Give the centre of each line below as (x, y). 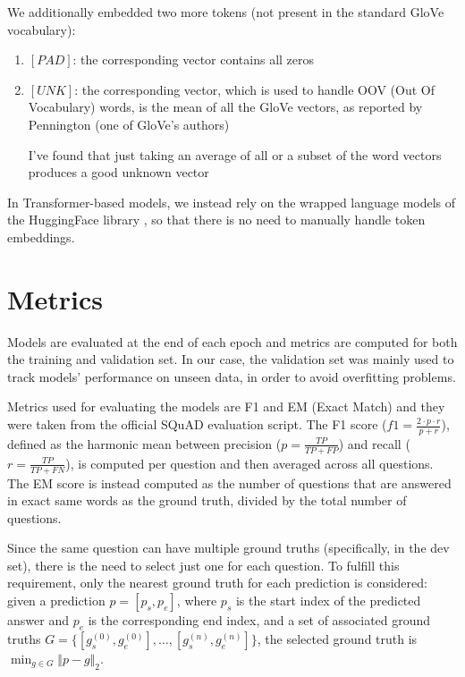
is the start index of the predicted (328, 601)
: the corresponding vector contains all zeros (194, 59)
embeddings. (41, 237)
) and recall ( (374, 443)
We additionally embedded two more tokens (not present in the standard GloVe (226, 12)
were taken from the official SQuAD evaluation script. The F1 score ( (197, 424)
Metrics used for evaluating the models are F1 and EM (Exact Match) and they (226, 406)
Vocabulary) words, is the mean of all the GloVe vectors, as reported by (225, 107)
